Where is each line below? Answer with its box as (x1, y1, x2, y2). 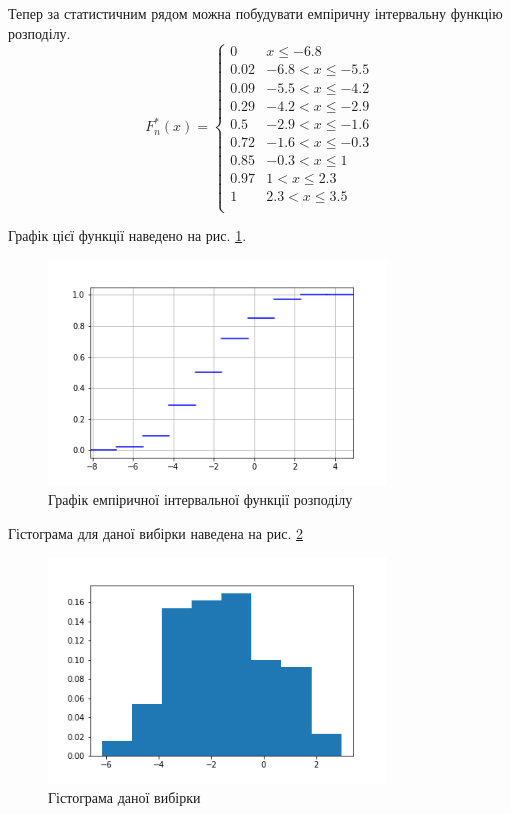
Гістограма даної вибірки (48, 787, 201, 808)
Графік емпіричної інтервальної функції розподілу (48, 489, 353, 510)
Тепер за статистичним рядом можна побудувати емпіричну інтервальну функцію (8, 3, 503, 23)
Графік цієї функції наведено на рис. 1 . (8, 225, 247, 245)
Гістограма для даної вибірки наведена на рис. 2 (8, 522, 303, 543)
